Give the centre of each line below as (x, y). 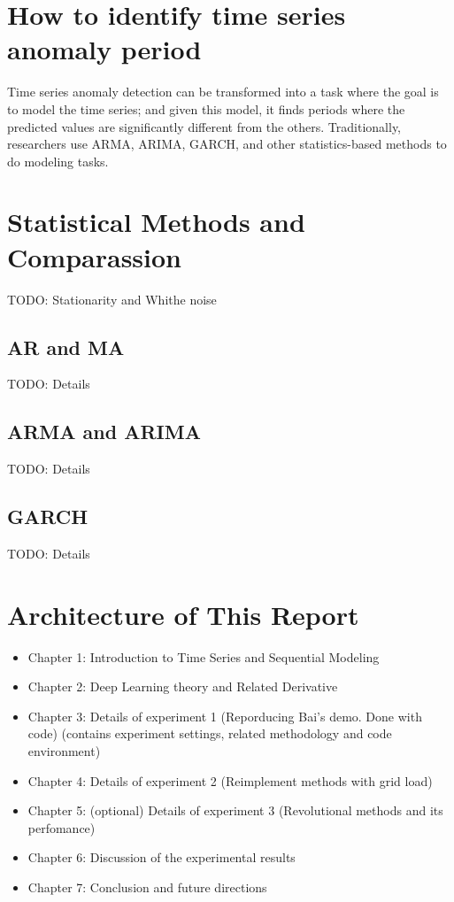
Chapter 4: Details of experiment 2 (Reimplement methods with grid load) (230, 780)
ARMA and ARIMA (104, 432)
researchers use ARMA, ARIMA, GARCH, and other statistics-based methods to (227, 144)
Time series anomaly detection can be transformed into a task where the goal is (223, 92)
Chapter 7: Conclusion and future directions (147, 887)
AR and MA (66, 347)
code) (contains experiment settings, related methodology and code (210, 733)
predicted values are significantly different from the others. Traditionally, (204, 126)
